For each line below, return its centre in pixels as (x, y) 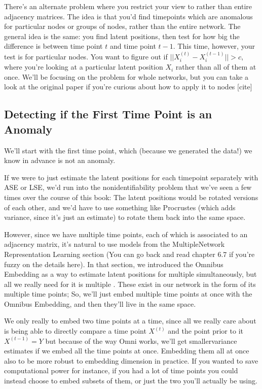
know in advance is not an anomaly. (60, 160)
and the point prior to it (205, 331)
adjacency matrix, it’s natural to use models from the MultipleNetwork (115, 244)
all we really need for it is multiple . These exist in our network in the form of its (130, 284)
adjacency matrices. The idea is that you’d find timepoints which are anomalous (128, 16)
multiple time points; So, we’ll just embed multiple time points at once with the (128, 294)
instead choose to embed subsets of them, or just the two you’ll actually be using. (131, 381)
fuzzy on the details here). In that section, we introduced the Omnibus (114, 264)
